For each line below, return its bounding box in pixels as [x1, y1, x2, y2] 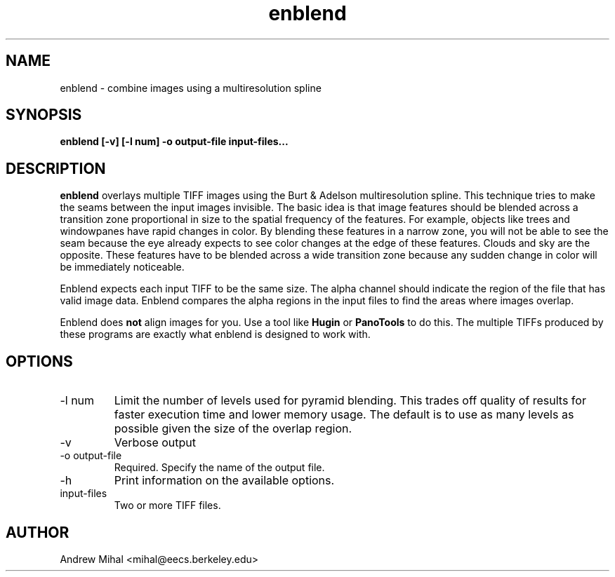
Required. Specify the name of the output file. [114, 461, 325, 474]
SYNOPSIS [6, 106, 82, 124]
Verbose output [114, 435, 197, 450]
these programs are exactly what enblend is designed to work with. [60, 328, 371, 341]
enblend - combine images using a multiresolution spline [60, 81, 322, 94]
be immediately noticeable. [60, 261, 185, 273]
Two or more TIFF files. [114, 499, 221, 512]
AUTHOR [6, 523, 70, 541]
